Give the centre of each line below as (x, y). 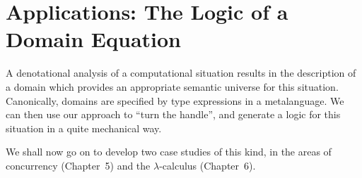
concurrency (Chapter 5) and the (78, 165)
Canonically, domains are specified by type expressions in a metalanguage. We (175, 100)
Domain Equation (93, 39)
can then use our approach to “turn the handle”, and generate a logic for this (173, 114)
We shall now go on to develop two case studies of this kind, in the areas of (169, 152)
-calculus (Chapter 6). (208, 165)
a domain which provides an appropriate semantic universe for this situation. (172, 86)
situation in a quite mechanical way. (84, 128)
